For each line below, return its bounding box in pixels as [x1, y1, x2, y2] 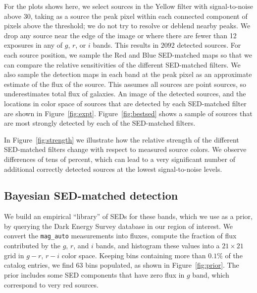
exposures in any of [4, 40, 63, 50]
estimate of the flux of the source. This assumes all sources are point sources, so [4, 78, 246, 89]
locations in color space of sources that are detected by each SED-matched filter [4, 98, 247, 108]
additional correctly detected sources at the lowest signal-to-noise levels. [4, 163, 222, 174]
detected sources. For [177, 40, 241, 50]
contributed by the [4, 240, 61, 251]
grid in [4, 250, 24, 260]
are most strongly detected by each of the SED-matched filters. [4, 118, 196, 128]
